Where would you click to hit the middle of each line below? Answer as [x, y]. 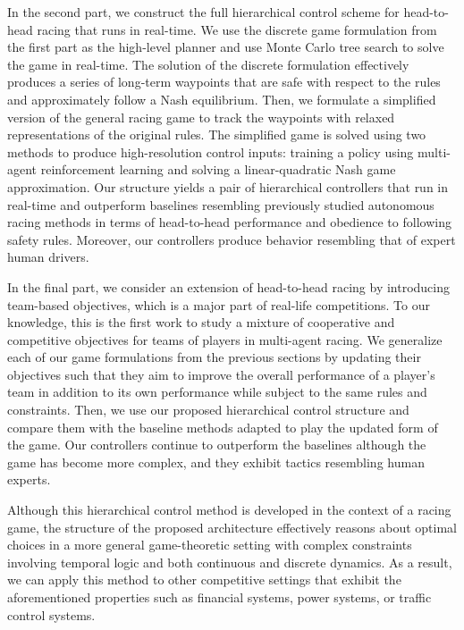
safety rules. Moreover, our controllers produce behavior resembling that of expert [232, 239]
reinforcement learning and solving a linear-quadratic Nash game [218, 169]
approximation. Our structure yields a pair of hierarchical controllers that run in [228, 186]
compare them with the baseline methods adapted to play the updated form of [223, 427]
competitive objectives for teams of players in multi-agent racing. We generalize [225, 339]
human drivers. [48, 257]
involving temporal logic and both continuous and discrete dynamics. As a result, [230, 562]
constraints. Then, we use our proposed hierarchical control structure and [208, 410]
